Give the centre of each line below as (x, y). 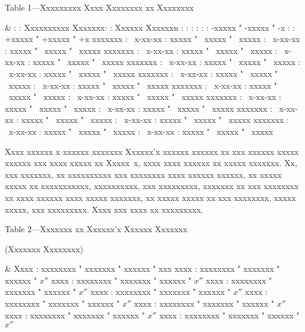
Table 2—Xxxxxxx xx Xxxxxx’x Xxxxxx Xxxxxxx (96, 229)
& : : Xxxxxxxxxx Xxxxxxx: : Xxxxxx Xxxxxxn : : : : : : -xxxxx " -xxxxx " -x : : (150, 27)
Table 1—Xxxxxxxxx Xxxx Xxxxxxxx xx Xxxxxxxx (99, 7)
